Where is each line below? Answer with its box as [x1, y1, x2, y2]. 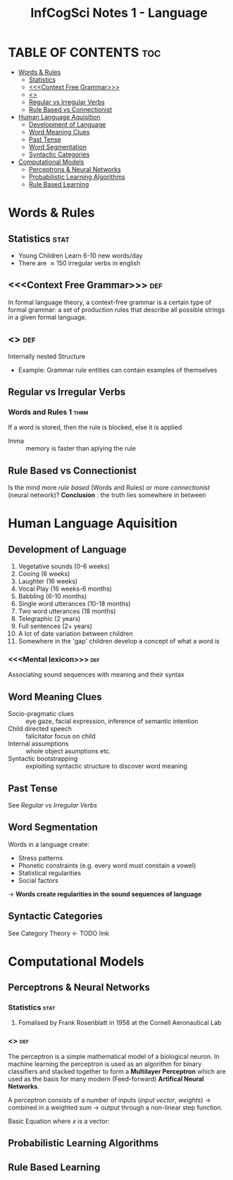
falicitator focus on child [25, 732, 96, 741]
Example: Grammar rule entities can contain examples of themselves [18, 365, 218, 374]
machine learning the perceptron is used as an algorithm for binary [8, 1060, 202, 1068]
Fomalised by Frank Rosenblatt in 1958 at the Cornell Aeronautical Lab [18, 1019, 222, 1027]
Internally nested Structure [8, 352, 86, 360]
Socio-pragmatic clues [8, 710, 75, 718]
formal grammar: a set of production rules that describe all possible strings [8, 305, 225, 314]
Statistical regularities [18, 868, 82, 877]
